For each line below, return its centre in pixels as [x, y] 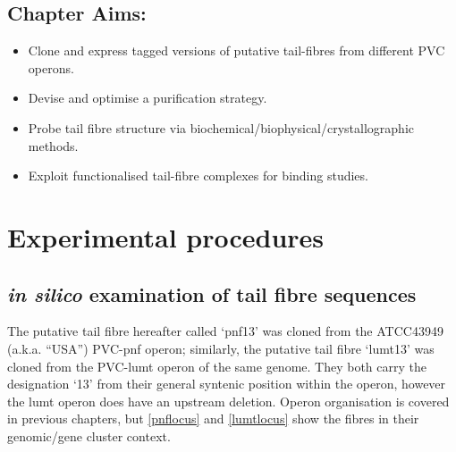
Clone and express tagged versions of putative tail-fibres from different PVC [236, 50]
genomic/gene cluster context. [89, 435]
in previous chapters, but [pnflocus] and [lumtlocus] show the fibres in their [213, 419]
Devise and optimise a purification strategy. [148, 98]
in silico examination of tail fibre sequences [212, 293]
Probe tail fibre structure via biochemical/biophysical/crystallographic [221, 127]
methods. [53, 145]
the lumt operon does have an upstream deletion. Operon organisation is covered [228, 401]
